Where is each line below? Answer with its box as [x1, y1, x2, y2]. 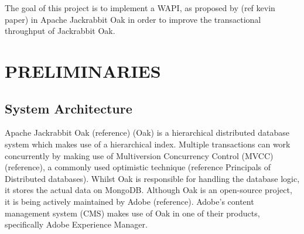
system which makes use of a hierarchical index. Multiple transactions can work [5, 137, 291, 150]
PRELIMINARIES [5, 58, 161, 82]
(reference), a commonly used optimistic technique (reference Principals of [5, 161, 271, 173]
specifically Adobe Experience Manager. [5, 218, 148, 230]
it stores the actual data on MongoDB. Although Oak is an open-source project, [5, 184, 292, 196]
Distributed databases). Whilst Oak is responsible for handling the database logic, [5, 172, 300, 184]
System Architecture [5, 99, 132, 117]
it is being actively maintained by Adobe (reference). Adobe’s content [5, 195, 254, 207]
